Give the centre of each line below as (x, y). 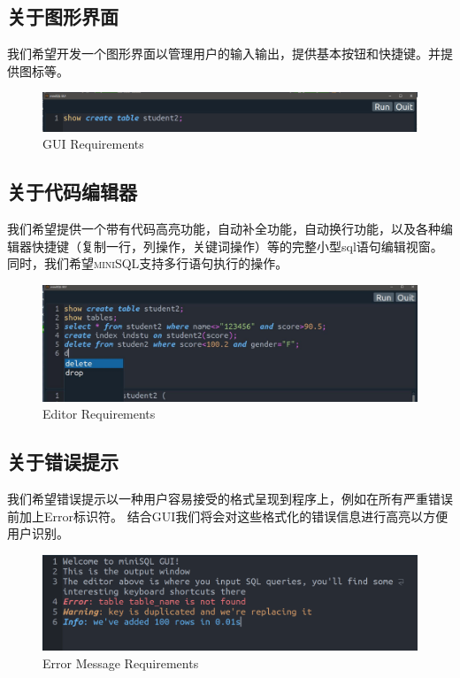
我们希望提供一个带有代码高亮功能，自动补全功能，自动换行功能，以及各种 (224, 229)
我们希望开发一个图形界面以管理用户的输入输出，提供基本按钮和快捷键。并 (224, 54)
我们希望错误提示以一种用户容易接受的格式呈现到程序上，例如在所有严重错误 (230, 498)
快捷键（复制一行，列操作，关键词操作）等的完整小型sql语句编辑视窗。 (237, 246)
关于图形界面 (63, 16)
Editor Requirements (99, 414)
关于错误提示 (63, 462)
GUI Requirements (93, 144)
